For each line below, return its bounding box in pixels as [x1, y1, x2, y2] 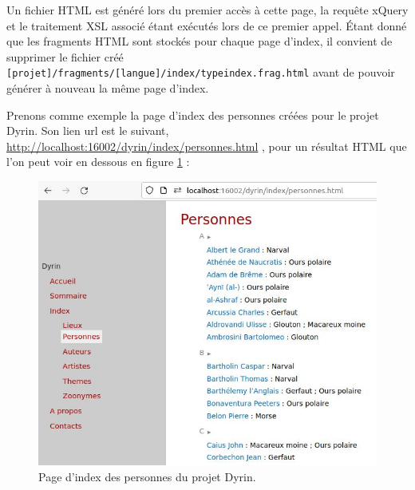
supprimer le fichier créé [6, 48, 124, 65]
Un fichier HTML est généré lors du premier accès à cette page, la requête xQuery [6, 2, 409, 18]
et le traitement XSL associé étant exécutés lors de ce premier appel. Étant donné [6, 17, 407, 34]
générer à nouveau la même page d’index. [6, 80, 209, 97]
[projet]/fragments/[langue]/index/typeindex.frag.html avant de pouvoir [6, 64, 395, 81]
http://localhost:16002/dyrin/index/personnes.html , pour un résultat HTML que [6, 137, 407, 154]
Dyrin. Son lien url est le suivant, [6, 122, 169, 139]
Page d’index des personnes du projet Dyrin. [38, 468, 256, 484]
